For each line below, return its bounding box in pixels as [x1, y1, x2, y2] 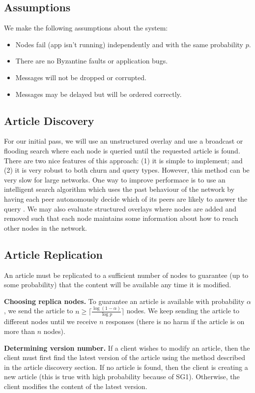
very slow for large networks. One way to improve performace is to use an [4, 174, 226, 184]
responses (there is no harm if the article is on [106, 316, 245, 327]
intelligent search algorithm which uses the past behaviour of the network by [4, 184, 235, 194]
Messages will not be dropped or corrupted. [15, 72, 146, 82]
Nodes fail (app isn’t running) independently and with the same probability [15, 39, 243, 49]
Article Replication [4, 246, 103, 262]
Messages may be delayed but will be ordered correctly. [15, 89, 182, 99]
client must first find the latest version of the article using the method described [4, 352, 245, 363]
